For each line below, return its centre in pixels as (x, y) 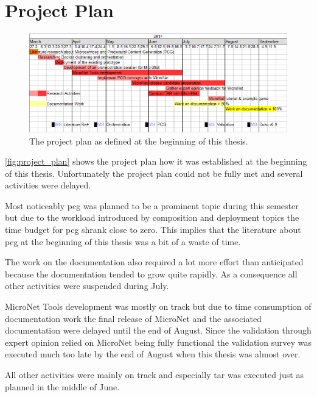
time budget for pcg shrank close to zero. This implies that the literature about (153, 230)
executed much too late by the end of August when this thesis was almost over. (153, 354)
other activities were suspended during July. (87, 286)
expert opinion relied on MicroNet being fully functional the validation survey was (158, 342)
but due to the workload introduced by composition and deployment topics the (152, 217)
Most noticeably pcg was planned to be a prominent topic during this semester (152, 205)
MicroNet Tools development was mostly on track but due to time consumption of (158, 306)
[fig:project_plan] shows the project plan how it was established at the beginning (156, 161)
